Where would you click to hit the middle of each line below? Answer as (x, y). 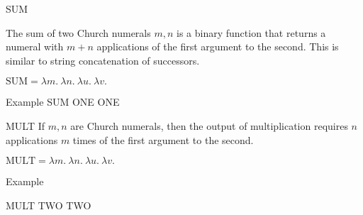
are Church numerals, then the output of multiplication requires (209, 125)
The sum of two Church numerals (78, 32)
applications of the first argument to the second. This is (218, 46)
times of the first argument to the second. (163, 139)
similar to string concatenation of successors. (103, 60)
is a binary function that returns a (251, 32)
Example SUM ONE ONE (63, 102)
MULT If (26, 125)
